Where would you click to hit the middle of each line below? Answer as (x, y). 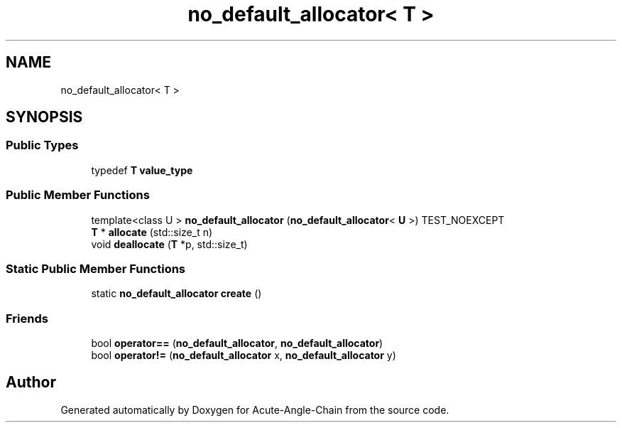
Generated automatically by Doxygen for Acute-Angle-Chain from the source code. (255, 410)
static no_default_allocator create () (176, 294)
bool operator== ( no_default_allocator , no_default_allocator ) (237, 343)
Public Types (42, 145)
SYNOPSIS (44, 117)
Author (31, 382)
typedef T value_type (142, 170)
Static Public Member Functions (96, 268)
